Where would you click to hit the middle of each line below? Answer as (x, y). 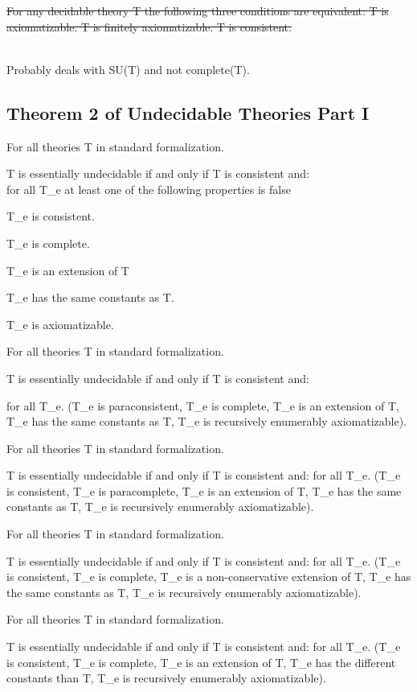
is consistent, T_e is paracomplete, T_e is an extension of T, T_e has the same (204, 490)
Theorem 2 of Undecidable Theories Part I (188, 112)
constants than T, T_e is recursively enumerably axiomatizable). (166, 678)
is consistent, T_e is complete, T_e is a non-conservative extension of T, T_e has (209, 577)
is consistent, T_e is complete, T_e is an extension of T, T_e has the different (201, 662)
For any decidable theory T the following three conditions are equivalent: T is (198, 10)
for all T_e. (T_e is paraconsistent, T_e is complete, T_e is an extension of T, (203, 405)
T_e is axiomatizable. (60, 324)
